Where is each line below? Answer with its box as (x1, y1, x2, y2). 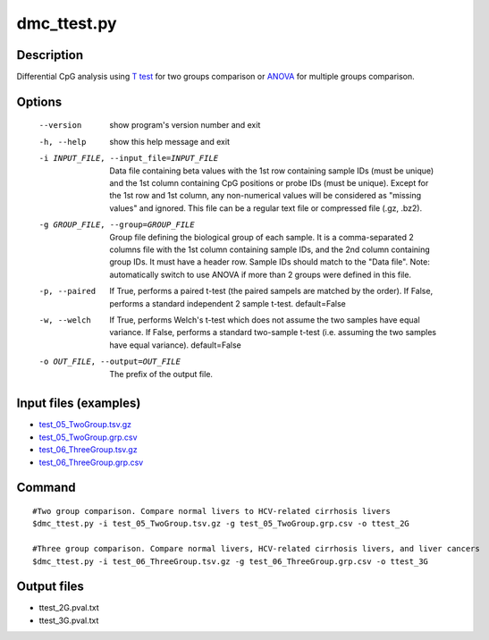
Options (16, 94, 63, 109)
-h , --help (38, 137, 87, 147)
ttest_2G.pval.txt (38, 602, 100, 613)
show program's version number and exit (109, 120, 261, 131)
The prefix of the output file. (109, 368, 214, 379)
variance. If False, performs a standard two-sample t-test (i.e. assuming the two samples (109, 327, 437, 338)
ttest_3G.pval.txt (38, 615, 99, 626)
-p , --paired (38, 286, 97, 297)
